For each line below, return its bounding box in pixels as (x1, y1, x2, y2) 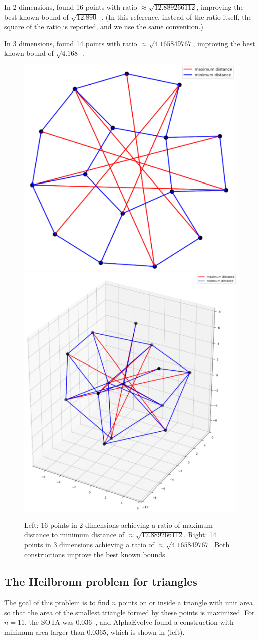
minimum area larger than (4, 627, 85, 637)
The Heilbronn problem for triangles (4, 574, 197, 589)
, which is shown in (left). (106, 627, 185, 637)
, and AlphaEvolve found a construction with (95, 617, 234, 627)
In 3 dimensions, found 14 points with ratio (4, 38, 137, 48)
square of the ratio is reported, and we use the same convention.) (4, 21, 203, 32)
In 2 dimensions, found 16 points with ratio (4, 2, 137, 12)
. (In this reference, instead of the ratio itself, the (101, 11, 252, 22)
